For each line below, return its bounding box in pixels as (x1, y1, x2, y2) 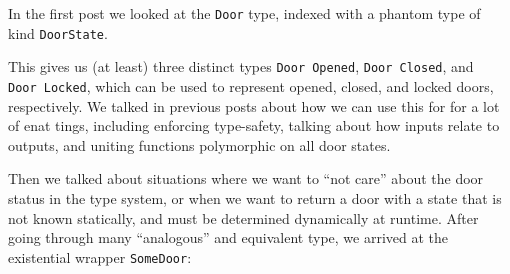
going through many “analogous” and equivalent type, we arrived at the (8, 227, 449, 248)
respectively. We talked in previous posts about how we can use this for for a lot (8, 95, 500, 116)
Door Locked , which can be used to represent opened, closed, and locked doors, (8, 75, 494, 96)
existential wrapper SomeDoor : (8, 246, 192, 267)
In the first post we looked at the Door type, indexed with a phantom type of (8, 3, 481, 23)
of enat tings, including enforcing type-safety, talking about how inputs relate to (8, 115, 500, 136)
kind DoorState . (8, 22, 108, 43)
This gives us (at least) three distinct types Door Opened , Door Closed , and (8, 56, 474, 77)
